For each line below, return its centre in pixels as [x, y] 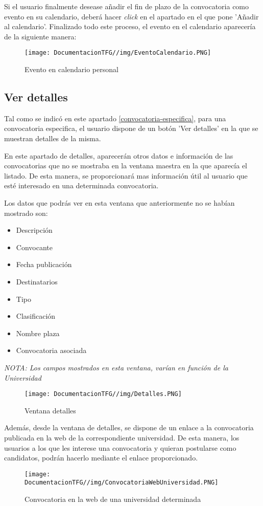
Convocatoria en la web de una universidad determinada [113, 499]
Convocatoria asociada [51, 350]
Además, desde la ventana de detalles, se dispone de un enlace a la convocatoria [129, 427]
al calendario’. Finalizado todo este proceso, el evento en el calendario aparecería [130, 26]
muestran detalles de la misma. [53, 138]
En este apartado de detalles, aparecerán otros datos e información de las [119, 155]
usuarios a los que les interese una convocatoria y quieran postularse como [120, 447]
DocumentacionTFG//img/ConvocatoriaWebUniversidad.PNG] [122, 483]
